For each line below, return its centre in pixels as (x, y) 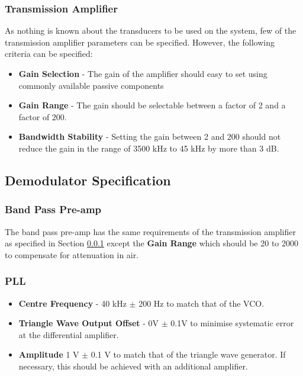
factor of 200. (43, 116)
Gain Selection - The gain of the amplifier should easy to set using (143, 73)
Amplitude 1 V (49, 354)
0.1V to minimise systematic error (232, 323)
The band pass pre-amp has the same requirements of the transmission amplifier (150, 231)
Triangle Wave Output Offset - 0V (89, 323)
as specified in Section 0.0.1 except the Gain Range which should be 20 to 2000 (151, 243)
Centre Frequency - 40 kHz (72, 303)
